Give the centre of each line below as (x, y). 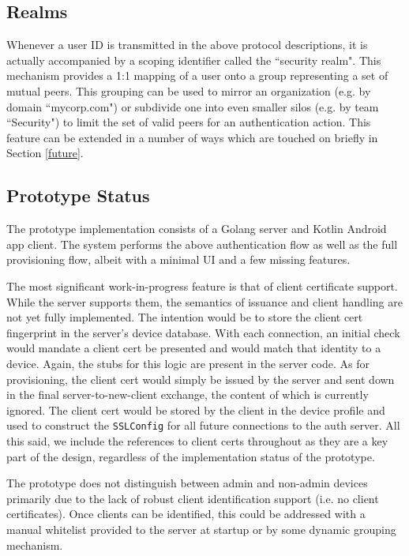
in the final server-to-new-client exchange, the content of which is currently (188, 394)
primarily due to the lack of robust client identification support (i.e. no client (193, 498)
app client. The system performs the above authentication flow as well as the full (202, 244)
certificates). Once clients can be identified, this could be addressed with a (186, 514)
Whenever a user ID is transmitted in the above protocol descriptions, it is (187, 45)
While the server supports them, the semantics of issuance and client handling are (204, 301)
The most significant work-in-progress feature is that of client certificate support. (202, 286)
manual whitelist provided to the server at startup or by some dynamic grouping (201, 529)
